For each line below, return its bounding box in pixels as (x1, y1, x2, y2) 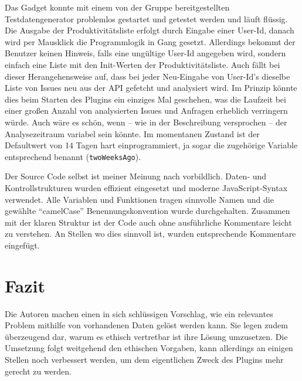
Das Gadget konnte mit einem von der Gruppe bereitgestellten (5, 1, 230, 13)
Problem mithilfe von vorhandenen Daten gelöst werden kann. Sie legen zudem (5, 319, 288, 331)
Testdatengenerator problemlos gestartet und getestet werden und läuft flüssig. (5, 12, 288, 25)
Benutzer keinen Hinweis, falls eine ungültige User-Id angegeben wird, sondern (5, 47, 286, 59)
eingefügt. (5, 239, 40, 251)
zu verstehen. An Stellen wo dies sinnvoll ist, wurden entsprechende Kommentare (5, 227, 296, 240)
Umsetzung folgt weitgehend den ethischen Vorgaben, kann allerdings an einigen (5, 342, 293, 354)
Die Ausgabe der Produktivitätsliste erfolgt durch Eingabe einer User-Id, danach (5, 24, 294, 36)
